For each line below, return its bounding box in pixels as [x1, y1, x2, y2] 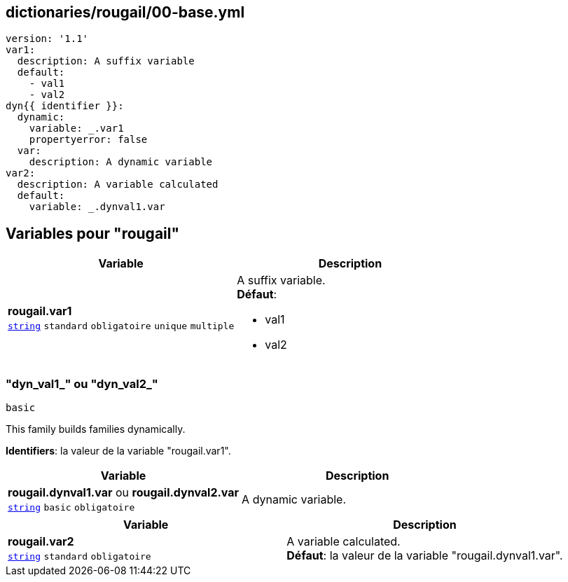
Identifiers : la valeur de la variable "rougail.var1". [6, 445, 231, 457]
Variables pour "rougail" [6, 224, 180, 242]
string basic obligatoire [8, 502, 135, 513]
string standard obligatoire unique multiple [8, 321, 235, 332]
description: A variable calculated [17, 179, 219, 190]
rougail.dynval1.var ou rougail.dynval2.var [8, 485, 240, 500]
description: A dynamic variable [29, 156, 213, 168]
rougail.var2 [8, 534, 74, 549]
